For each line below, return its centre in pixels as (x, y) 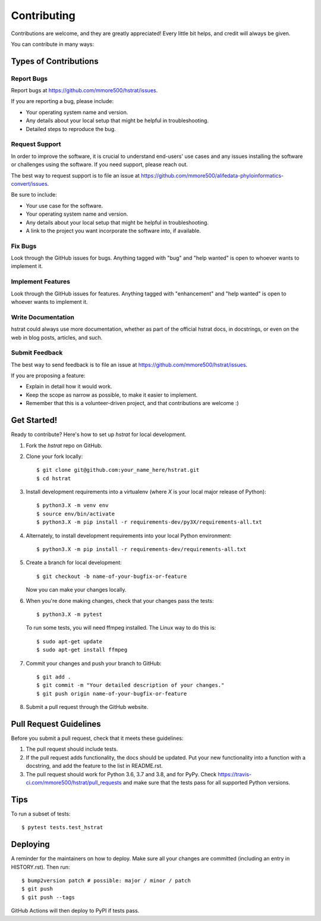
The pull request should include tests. (72, 749)
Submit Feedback (37, 353)
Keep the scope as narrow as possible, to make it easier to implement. (112, 395)
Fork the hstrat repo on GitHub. (64, 445)
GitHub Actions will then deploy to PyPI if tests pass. (75, 911)
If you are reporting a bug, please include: (62, 101)
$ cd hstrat (54, 478)
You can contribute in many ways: (53, 44)
